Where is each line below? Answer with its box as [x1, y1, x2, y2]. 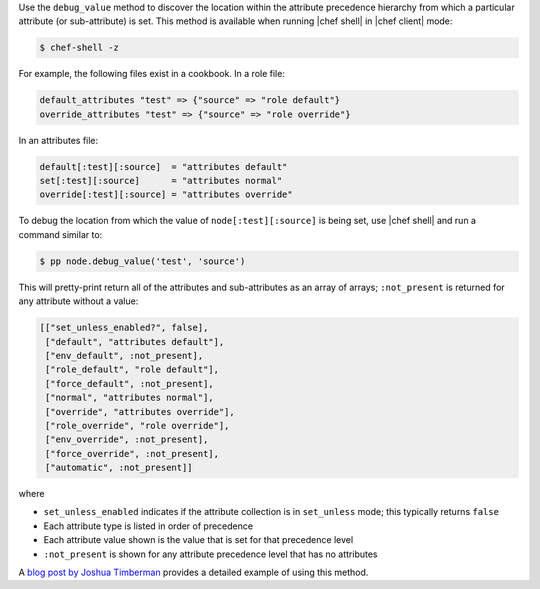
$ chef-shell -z [39, 42, 120, 54]
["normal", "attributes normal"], [45, 392, 214, 404]
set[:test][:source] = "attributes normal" [39, 175, 283, 187]
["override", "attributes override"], [45, 406, 235, 417]
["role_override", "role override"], [45, 420, 230, 431]
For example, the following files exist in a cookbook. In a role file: [18, 68, 285, 80]
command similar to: [18, 228, 103, 240]
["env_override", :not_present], [45, 434, 209, 445]
